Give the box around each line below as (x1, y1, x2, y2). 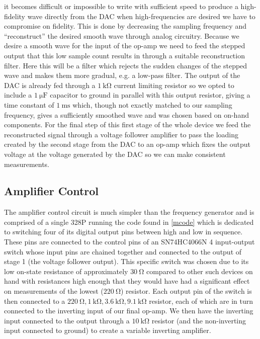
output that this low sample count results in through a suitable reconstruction (4, 50, 245, 60)
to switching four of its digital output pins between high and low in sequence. (4, 226, 243, 237)
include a (4, 90, 32, 100)
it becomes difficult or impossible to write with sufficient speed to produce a (4, 1, 238, 11)
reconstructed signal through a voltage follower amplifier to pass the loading (4, 129, 239, 139)
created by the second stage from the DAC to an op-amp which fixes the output (4, 139, 251, 149)
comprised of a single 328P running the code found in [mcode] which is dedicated (4, 216, 254, 227)
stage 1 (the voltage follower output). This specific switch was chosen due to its (4, 256, 249, 267)
